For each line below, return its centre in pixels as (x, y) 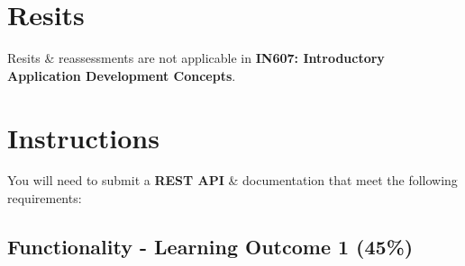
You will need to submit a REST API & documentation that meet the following (232, 180)
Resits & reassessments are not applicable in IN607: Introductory (196, 58)
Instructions (83, 137)
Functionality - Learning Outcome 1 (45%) (210, 247)
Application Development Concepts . (122, 75)
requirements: (45, 198)
